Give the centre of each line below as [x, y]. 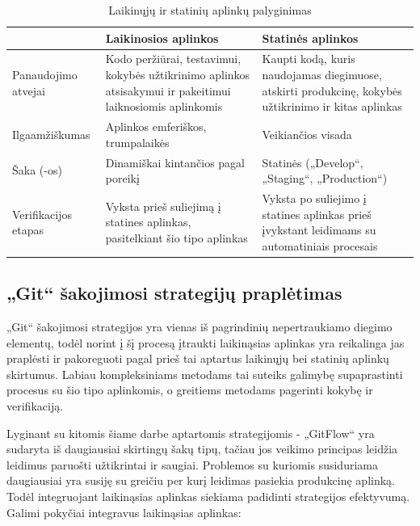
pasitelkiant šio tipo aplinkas [176, 237]
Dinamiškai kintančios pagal [175, 162]
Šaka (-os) [37, 170]
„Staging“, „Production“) [325, 178]
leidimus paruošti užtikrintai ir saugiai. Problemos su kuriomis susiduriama [192, 464]
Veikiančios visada [307, 134]
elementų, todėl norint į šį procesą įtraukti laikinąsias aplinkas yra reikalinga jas [206, 342]
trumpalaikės [137, 142]
